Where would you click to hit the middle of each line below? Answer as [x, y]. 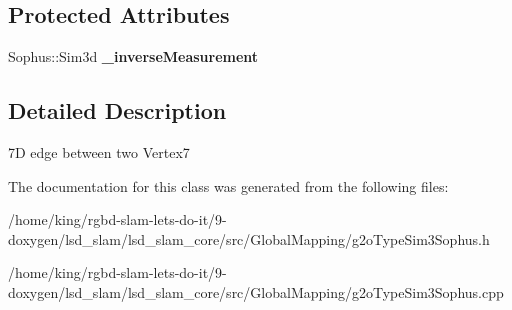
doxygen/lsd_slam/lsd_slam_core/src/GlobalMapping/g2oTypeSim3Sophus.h [249, 238]
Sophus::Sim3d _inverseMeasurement [133, 56]
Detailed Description [117, 110]
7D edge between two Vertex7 [99, 152]
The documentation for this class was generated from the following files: [228, 185]
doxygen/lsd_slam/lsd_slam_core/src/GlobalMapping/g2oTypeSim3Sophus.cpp [256, 291]
